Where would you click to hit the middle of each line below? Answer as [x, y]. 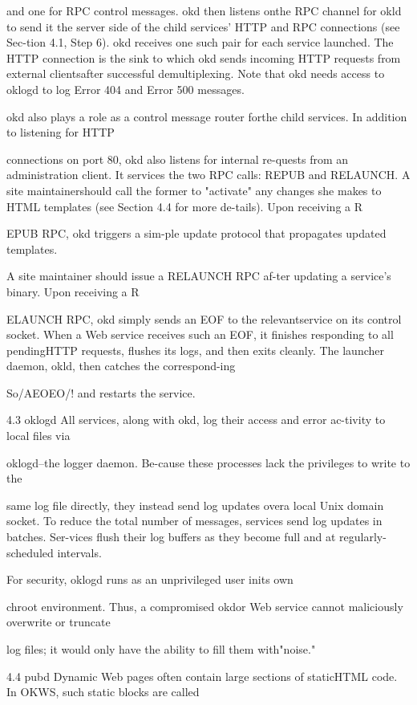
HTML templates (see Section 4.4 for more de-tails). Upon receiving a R [185, 206]
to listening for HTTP [61, 132]
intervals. [79, 552]
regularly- [363, 537]
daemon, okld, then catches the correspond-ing [121, 366]
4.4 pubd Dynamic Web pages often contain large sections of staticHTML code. [202, 676]
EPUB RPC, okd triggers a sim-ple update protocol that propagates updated [196, 233]
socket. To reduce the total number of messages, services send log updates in [194, 521]
